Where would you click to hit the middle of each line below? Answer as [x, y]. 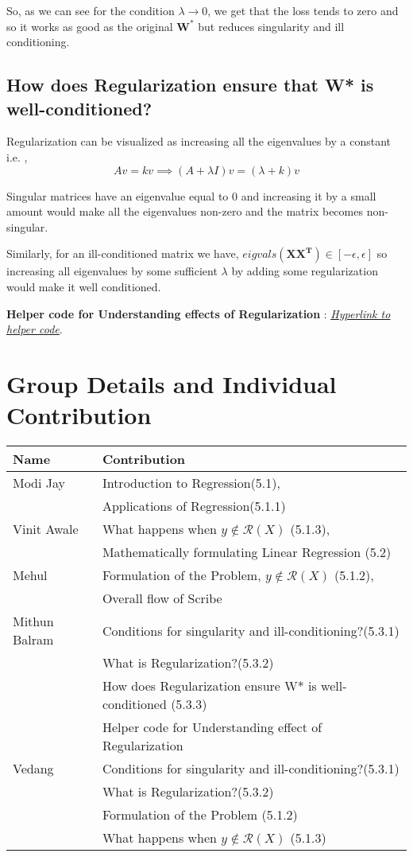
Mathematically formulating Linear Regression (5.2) [247, 552]
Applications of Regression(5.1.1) [194, 506]
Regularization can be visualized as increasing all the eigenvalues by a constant [199, 141]
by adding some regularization [305, 271]
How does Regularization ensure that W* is [190, 85]
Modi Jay [39, 483]
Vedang [33, 769]
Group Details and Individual [172, 383]
